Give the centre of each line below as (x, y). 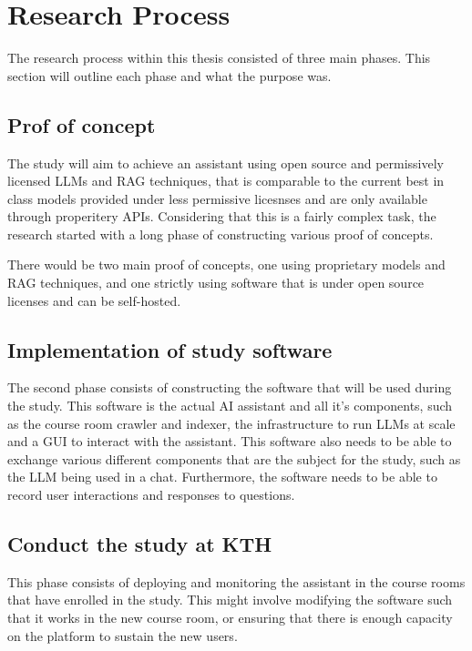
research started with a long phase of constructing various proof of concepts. (221, 234)
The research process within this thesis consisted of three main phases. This (219, 58)
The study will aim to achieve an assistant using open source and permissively (226, 163)
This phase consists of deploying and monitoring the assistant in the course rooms (236, 581)
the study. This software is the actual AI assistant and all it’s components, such (230, 406)
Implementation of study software (170, 349)
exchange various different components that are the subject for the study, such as (234, 458)
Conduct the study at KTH (140, 544)
